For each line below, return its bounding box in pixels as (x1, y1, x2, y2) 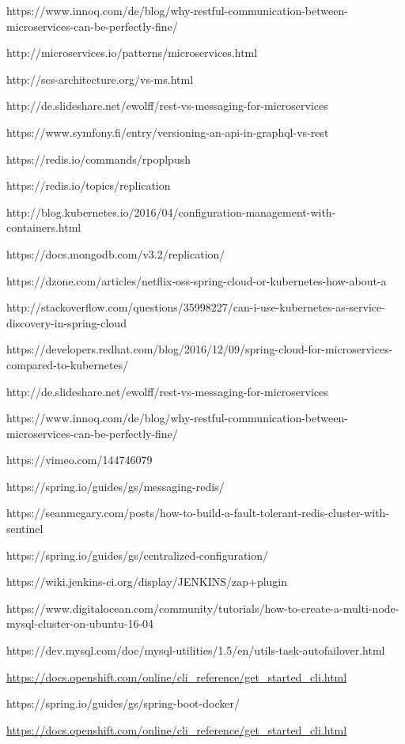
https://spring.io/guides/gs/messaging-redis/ (6, 478, 225, 494)
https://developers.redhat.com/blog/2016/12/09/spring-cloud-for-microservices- (6, 341, 393, 357)
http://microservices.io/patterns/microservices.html (6, 44, 258, 61)
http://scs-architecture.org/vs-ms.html (6, 70, 194, 87)
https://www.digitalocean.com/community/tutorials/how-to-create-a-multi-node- (6, 599, 399, 616)
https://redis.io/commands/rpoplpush (6, 150, 191, 167)
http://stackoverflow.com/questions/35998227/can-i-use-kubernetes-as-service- (6, 299, 385, 315)
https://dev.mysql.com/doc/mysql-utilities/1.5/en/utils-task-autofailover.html (6, 642, 385, 659)
